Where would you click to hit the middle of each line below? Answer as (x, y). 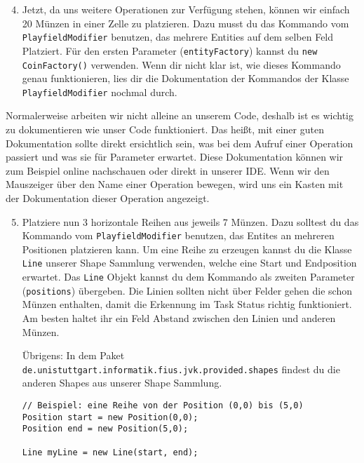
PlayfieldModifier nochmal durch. (100, 92)
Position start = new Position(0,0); (110, 417)
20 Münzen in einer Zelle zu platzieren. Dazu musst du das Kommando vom (186, 23)
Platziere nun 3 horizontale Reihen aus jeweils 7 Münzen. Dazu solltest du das (190, 221)
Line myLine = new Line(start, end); (110, 452)
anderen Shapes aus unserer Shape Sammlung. (122, 383)
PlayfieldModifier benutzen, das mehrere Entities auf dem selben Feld (178, 37)
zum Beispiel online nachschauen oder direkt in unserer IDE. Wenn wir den (168, 170)
